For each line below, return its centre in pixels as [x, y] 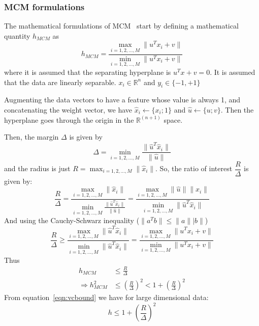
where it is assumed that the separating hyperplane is [88, 72]
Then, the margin [31, 137]
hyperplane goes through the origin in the [69, 119]
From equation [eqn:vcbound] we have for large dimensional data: [106, 297]
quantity [17, 35]
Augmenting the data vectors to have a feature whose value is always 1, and [122, 100]
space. [173, 119]
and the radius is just [37, 168]
